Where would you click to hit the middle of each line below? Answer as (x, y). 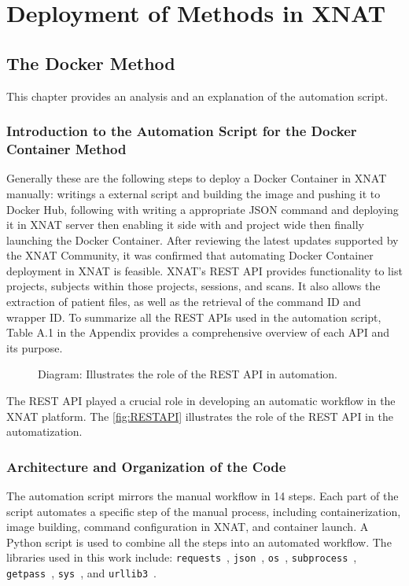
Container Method (66, 149)
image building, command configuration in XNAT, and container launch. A (188, 527)
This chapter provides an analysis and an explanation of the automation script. (197, 96)
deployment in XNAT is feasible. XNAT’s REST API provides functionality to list (204, 270)
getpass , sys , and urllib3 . (81, 573)
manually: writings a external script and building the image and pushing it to (193, 193)
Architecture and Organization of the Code (146, 466)
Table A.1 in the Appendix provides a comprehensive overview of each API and (198, 332)
